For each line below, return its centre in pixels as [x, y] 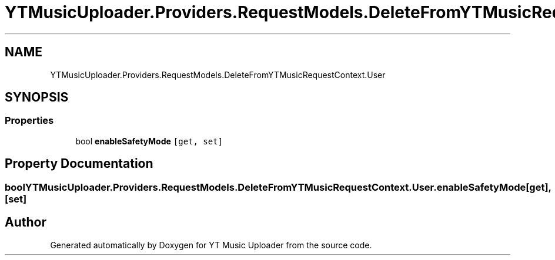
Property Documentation [79, 164]
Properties [29, 121]
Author [26, 222]
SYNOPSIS [37, 97]
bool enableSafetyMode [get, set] [149, 141]
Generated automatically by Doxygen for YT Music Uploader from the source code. [211, 245]
